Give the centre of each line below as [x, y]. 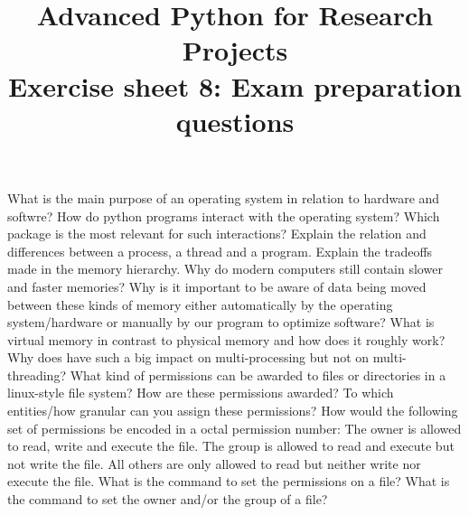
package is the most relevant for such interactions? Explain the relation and [217, 234]
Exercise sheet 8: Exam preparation [235, 85]
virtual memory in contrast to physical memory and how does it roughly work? [226, 339]
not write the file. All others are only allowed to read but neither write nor [214, 463]
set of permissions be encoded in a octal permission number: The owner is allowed [234, 428]
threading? [37, 375]
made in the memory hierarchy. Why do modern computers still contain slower [225, 269]
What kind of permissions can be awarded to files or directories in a [258, 375]
